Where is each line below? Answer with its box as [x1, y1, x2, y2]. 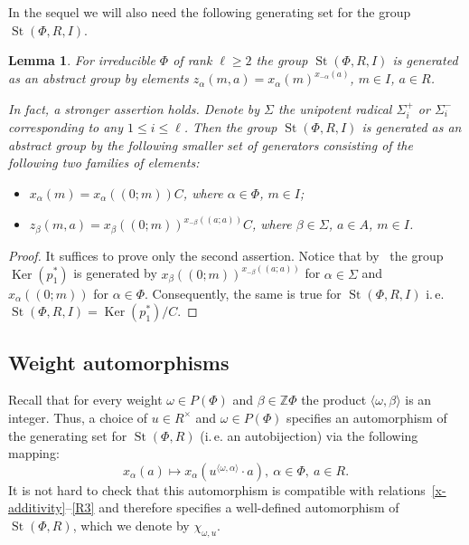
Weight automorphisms [8, 348, 230, 376]
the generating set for [8, 425, 127, 445]
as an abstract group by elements [8, 69, 189, 88]
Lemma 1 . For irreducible [8, 51, 155, 70]
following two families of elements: [8, 153, 200, 172]
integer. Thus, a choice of [8, 407, 148, 426]
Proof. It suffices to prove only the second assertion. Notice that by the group [8, 245, 444, 264]
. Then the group [183, 118, 277, 137]
